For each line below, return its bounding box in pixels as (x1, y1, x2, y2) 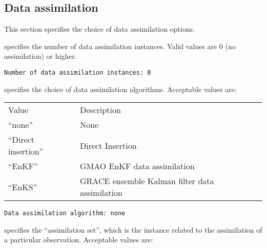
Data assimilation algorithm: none (4, 210, 126, 217)
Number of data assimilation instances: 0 (4, 69, 151, 76)
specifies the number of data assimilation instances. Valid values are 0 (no (4, 40, 236, 51)
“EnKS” (8, 181, 37, 193)
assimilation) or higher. (4, 51, 77, 61)
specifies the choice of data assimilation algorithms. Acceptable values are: (4, 83, 237, 94)
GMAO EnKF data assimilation (80, 160, 195, 172)
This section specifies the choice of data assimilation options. (4, 24, 195, 34)
